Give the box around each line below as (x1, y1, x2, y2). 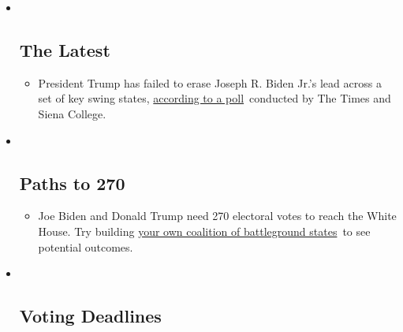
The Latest (19, 37, 110, 62)
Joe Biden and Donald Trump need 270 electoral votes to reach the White (38, 207, 397, 224)
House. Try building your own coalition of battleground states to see (38, 222, 371, 239)
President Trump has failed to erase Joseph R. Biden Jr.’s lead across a (38, 74, 382, 91)
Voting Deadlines (19, 304, 162, 328)
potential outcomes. (38, 238, 133, 255)
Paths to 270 (19, 170, 125, 195)
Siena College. (38, 105, 106, 121)
